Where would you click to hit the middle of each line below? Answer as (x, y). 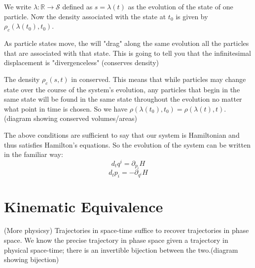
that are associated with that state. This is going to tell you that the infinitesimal (127, 53)
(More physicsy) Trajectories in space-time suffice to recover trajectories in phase (127, 230)
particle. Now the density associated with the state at (85, 16)
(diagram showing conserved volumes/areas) (71, 118)
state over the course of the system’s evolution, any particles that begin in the (122, 89)
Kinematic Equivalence (84, 207)
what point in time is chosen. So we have (66, 108)
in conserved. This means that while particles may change (159, 79)
